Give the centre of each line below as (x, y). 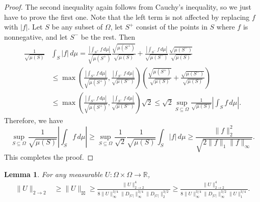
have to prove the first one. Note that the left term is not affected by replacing (127, 17)
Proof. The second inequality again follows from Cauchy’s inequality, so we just (128, 7)
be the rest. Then (108, 36)
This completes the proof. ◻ (49, 157)
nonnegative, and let (36, 36)
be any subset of (77, 27)
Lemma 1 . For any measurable (54, 174)
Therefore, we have (34, 120)
